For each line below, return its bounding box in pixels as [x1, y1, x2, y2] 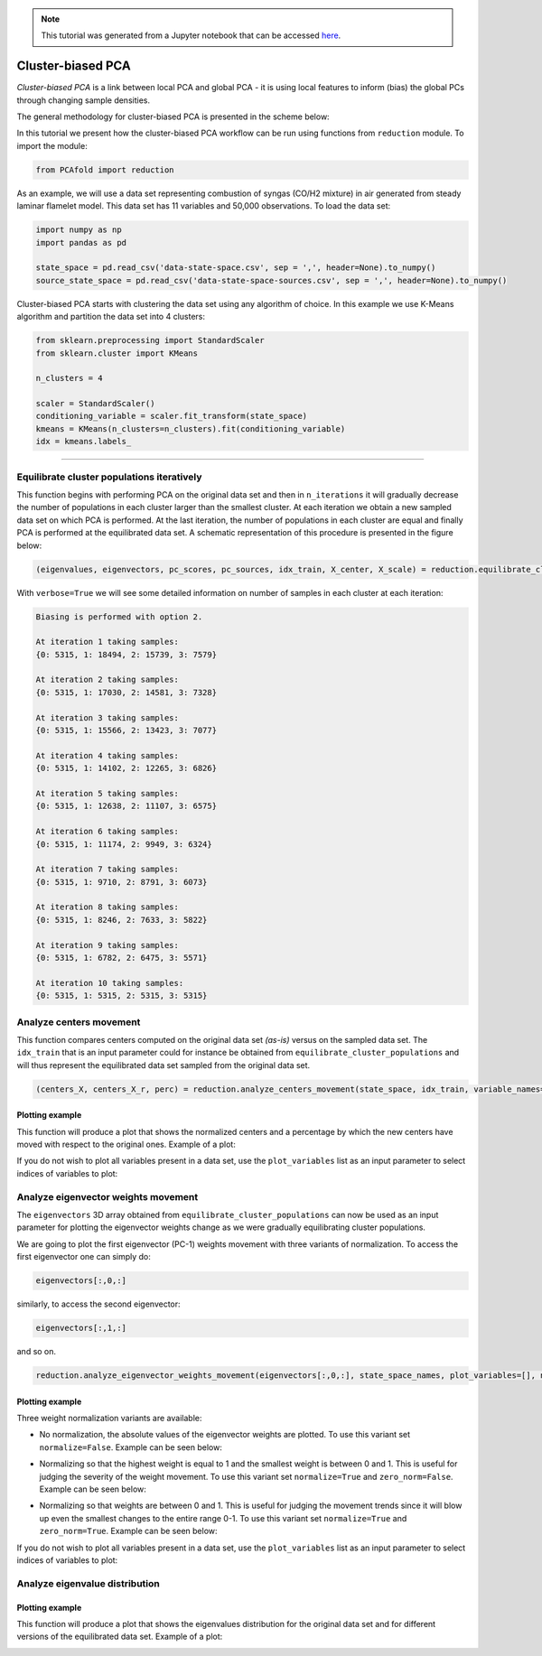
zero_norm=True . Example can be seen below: [39, 1526, 218, 1537]
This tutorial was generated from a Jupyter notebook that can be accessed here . [41, 30, 341, 41]
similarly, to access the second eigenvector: [16, 1298, 181, 1309]
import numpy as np [35, 225, 122, 235]
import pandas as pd [35, 237, 126, 247]
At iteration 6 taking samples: [35, 826, 180, 837]
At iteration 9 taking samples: [35, 940, 180, 950]
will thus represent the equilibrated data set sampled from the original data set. [16, 1059, 311, 1070]
